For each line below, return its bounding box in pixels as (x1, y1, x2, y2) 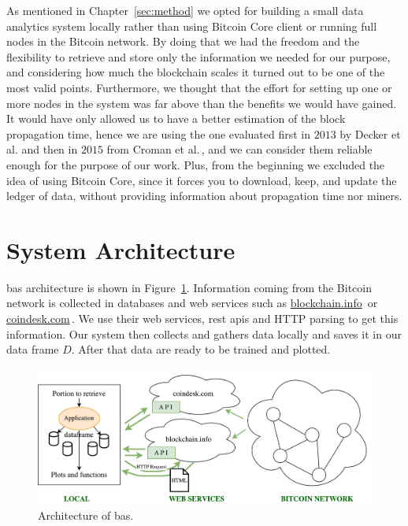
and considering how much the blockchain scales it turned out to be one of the (6, 64, 385, 80)
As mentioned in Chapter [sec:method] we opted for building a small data (6, 2, 364, 18)
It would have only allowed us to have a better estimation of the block (6, 110, 346, 127)
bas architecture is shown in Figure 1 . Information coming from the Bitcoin (6, 279, 372, 295)
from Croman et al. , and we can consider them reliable (106, 141, 373, 157)
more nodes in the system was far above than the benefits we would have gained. (6, 94, 397, 111)
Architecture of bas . (38, 506, 134, 523)
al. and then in (6, 141, 78, 157)
